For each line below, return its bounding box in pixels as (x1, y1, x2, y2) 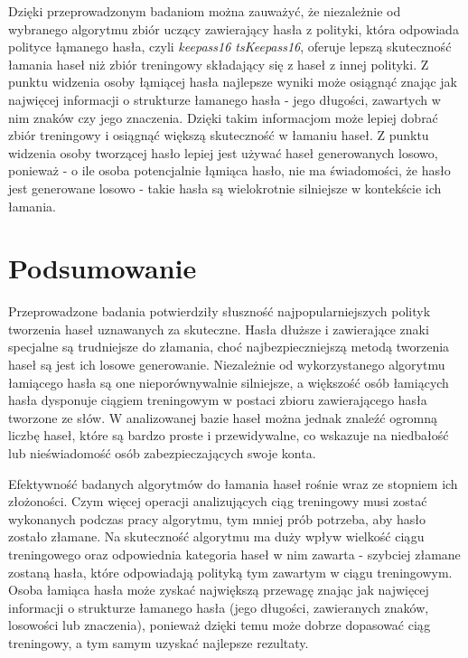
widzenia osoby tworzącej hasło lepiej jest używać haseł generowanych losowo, (8, 143, 438, 162)
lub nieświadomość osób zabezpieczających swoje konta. (8, 444, 316, 462)
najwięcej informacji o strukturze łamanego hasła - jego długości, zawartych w (8, 89, 441, 108)
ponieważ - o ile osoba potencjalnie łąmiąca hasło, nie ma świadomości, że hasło (8, 161, 451, 180)
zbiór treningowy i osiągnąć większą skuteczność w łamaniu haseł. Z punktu (8, 126, 429, 145)
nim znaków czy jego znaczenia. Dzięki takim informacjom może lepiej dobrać (8, 108, 438, 127)
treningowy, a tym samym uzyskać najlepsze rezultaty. (8, 633, 309, 652)
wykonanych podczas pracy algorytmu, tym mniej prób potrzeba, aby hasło (8, 509, 426, 528)
